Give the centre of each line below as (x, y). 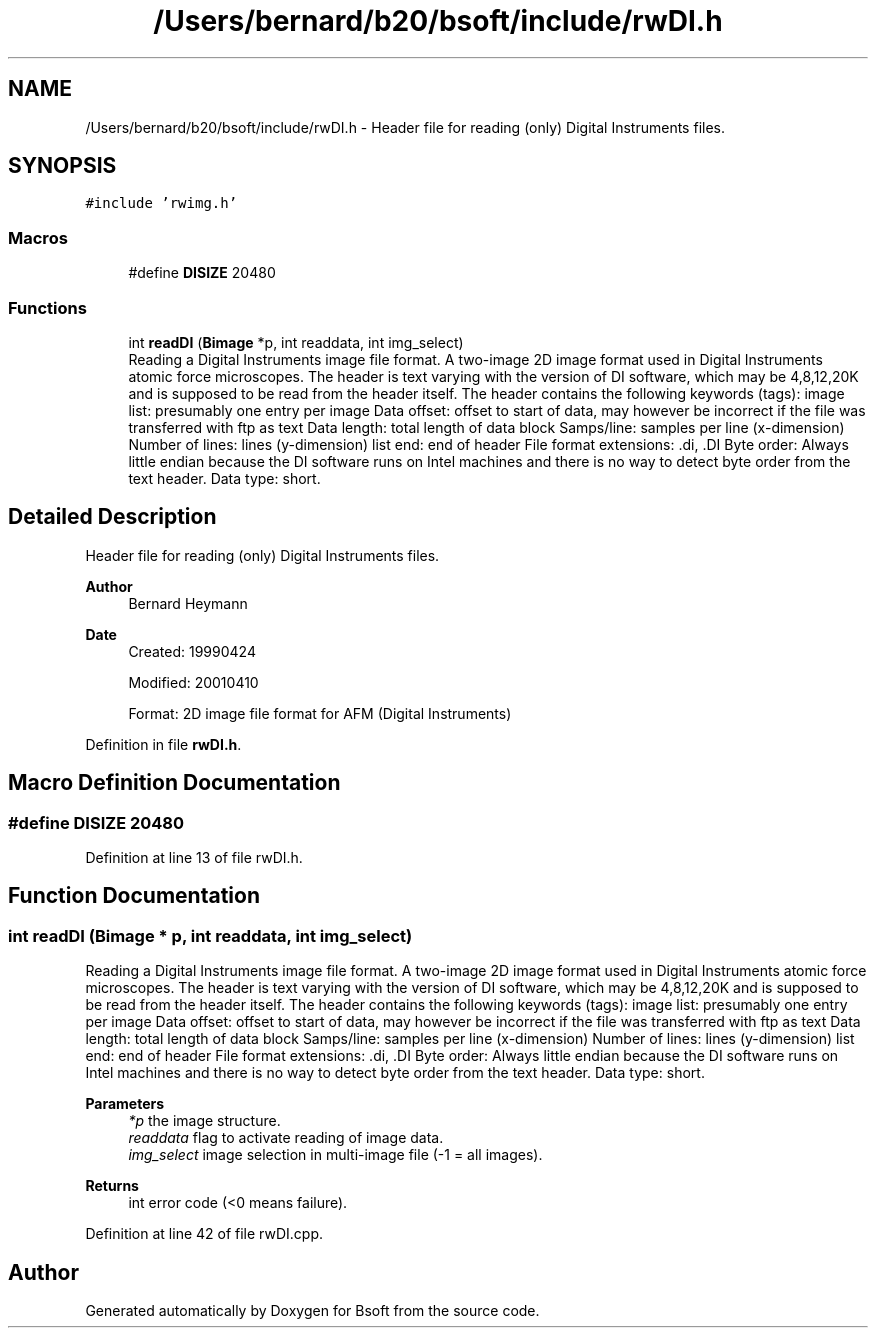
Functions (47, 307)
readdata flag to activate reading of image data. (286, 1138)
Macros (38, 237)
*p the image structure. (204, 1121)
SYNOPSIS (62, 166)
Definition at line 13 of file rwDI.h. (194, 857)
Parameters (125, 1104)
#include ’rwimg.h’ (161, 203)
